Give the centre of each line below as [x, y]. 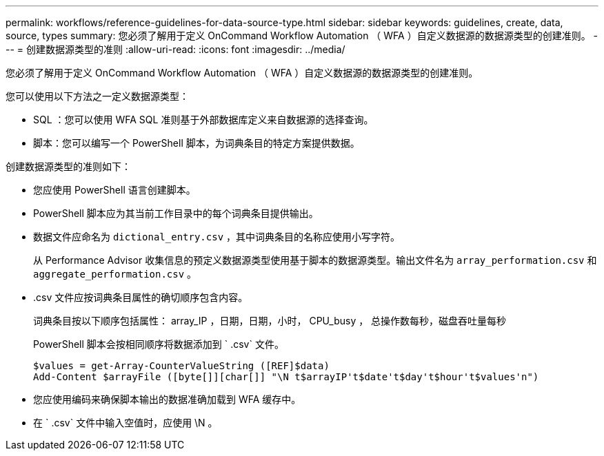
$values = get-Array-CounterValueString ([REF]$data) [181, 366]
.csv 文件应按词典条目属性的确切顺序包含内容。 [141, 297]
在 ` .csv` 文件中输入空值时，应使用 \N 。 [125, 423]
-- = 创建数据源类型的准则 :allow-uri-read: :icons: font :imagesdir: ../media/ [175, 49]
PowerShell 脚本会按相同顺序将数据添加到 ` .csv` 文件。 [159, 344]
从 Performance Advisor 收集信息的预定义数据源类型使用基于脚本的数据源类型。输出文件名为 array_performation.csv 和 [315, 260]
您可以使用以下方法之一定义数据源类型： [97, 96]
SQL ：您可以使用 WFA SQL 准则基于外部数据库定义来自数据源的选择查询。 [203, 120]
